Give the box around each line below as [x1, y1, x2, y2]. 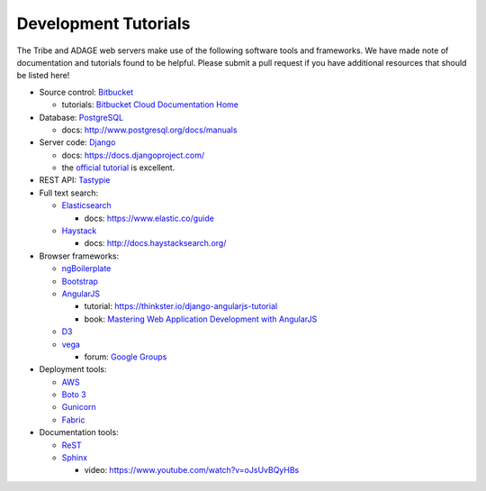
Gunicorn [61, 402, 96, 413]
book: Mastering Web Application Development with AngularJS [84, 314, 318, 324]
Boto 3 [61, 389, 86, 400]
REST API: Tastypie [39, 175, 111, 186]
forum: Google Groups [84, 351, 167, 362]
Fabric [61, 414, 85, 425]
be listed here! [16, 70, 70, 81]
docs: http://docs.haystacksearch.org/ [84, 238, 227, 249]
